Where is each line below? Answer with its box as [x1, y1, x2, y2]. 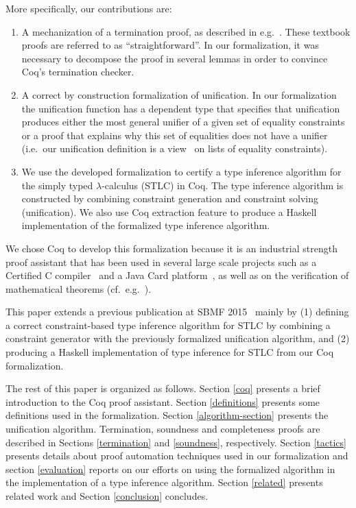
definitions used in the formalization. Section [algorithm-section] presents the [5, 408, 329, 422]
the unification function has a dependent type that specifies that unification [21, 101, 340, 115]
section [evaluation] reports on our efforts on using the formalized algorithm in [5, 461, 335, 476]
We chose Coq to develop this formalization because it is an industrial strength [5, 241, 337, 255]
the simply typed [21, 178, 93, 192]
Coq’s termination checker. [21, 64, 134, 79]
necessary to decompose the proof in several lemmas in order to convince [21, 51, 328, 65]
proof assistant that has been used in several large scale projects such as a [5, 254, 317, 269]
